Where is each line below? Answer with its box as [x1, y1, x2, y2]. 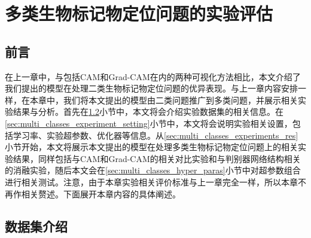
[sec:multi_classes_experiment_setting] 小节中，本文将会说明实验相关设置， [5, 117, 292, 129]
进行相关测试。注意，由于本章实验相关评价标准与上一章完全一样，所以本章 [5, 175, 298, 188]
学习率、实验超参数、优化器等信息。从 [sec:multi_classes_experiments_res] [13, 129, 298, 141]
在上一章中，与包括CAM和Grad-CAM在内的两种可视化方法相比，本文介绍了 [5, 70, 301, 83]
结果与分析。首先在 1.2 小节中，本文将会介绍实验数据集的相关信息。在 [13, 105, 283, 118]
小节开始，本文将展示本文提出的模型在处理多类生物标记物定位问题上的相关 [5, 141, 298, 153]
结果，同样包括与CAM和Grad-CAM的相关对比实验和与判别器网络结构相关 [13, 152, 301, 164]
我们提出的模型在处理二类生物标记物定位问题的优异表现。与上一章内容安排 [5, 82, 298, 94]
